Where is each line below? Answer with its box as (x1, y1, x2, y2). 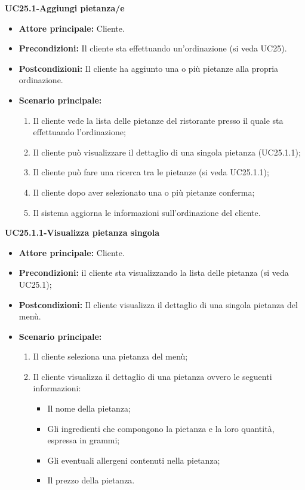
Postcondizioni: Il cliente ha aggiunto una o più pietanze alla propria (19, 62, 279, 74)
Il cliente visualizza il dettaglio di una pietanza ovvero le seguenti (33, 370, 272, 382)
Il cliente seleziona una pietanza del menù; (33, 350, 188, 363)
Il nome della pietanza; (47, 402, 131, 415)
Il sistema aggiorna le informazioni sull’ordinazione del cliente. (33, 206, 261, 218)
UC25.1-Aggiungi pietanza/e (5, 2, 125, 14)
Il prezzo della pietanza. (47, 474, 135, 486)
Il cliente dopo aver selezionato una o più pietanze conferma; (33, 185, 255, 198)
